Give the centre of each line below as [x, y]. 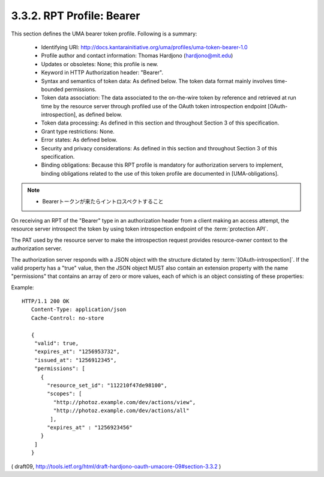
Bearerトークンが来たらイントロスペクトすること [103, 201]
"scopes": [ [64, 394]
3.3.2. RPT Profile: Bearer [76, 16]
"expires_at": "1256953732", [77, 352]
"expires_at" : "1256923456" [90, 427]
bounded [52, 89]
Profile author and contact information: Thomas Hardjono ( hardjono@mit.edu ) [137, 56]
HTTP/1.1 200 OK [46, 301]
